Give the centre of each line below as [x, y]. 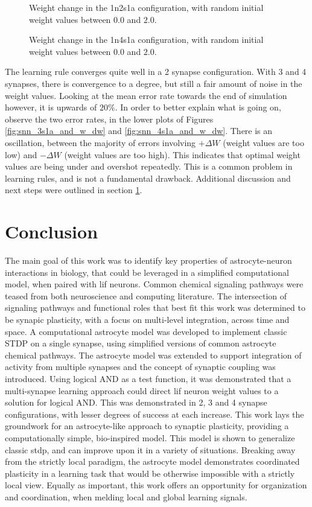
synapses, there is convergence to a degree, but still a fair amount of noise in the [154, 83]
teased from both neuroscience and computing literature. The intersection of [146, 295]
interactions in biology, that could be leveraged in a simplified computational [147, 272]
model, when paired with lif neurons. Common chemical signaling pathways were [154, 284]
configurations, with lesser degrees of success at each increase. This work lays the [154, 414]
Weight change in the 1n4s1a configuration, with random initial [146, 40]
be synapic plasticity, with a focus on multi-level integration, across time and [147, 319]
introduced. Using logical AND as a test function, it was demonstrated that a [148, 378]
